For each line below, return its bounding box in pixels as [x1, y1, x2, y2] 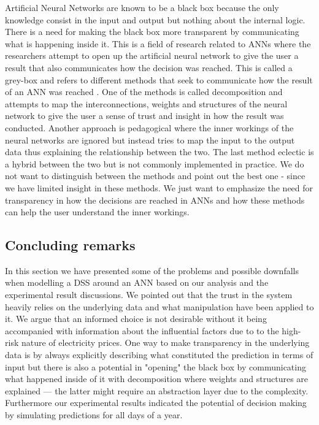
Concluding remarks [5, 235, 136, 255]
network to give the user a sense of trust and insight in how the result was [5, 109, 284, 122]
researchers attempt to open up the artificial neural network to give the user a [5, 49, 299, 62]
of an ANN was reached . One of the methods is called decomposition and [5, 85, 283, 98]
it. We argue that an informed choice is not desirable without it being [5, 312, 267, 325]
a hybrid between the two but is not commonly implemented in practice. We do [5, 157, 304, 170]
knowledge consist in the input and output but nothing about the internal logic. [5, 13, 306, 26]
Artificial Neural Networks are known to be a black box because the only [5, 1, 279, 13]
